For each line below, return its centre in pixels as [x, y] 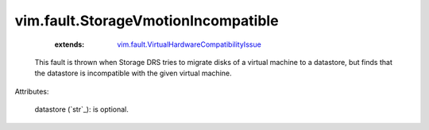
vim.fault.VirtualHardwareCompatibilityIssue [189, 44]
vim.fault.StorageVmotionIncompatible [147, 21]
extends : [70, 44]
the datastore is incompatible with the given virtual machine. [133, 73]
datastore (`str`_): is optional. [81, 109]
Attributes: [32, 91]
